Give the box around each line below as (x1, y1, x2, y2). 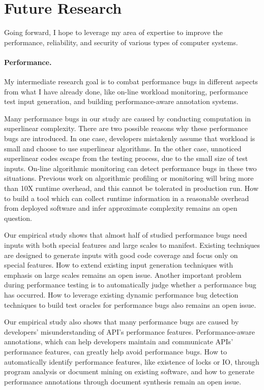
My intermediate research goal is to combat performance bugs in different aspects (4, 76, 258, 87)
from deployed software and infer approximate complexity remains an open (4, 203, 238, 213)
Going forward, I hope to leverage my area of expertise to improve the (4, 27, 223, 38)
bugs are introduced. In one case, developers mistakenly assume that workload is (4, 133, 255, 144)
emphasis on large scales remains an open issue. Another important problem (4, 269, 242, 280)
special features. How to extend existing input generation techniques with (4, 259, 233, 270)
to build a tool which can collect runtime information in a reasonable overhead (4, 192, 249, 203)
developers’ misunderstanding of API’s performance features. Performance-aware (4, 326, 255, 337)
